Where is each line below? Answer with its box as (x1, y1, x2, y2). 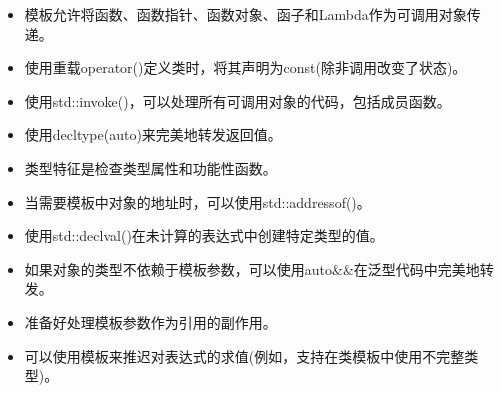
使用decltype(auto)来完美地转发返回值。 (24, 124, 282, 145)
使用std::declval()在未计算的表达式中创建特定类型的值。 (24, 225, 384, 246)
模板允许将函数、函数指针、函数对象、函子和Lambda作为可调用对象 (24, 4, 467, 24)
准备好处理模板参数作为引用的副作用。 (24, 311, 277, 332)
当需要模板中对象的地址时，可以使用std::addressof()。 (24, 191, 371, 212)
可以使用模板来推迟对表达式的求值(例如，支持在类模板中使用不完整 (24, 345, 465, 366)
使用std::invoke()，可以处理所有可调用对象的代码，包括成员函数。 (24, 90, 451, 111)
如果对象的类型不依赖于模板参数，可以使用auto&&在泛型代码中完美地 (24, 258, 480, 279)
